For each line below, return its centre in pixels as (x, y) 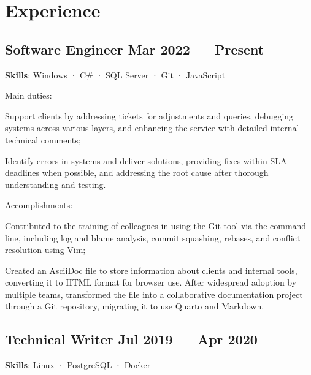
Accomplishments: (39, 205)
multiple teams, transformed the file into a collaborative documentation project (154, 294)
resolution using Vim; (45, 250)
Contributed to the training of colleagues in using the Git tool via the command (156, 225)
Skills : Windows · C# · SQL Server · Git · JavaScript (115, 74)
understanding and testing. (56, 184)
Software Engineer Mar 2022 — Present (135, 49)
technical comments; (43, 139)
